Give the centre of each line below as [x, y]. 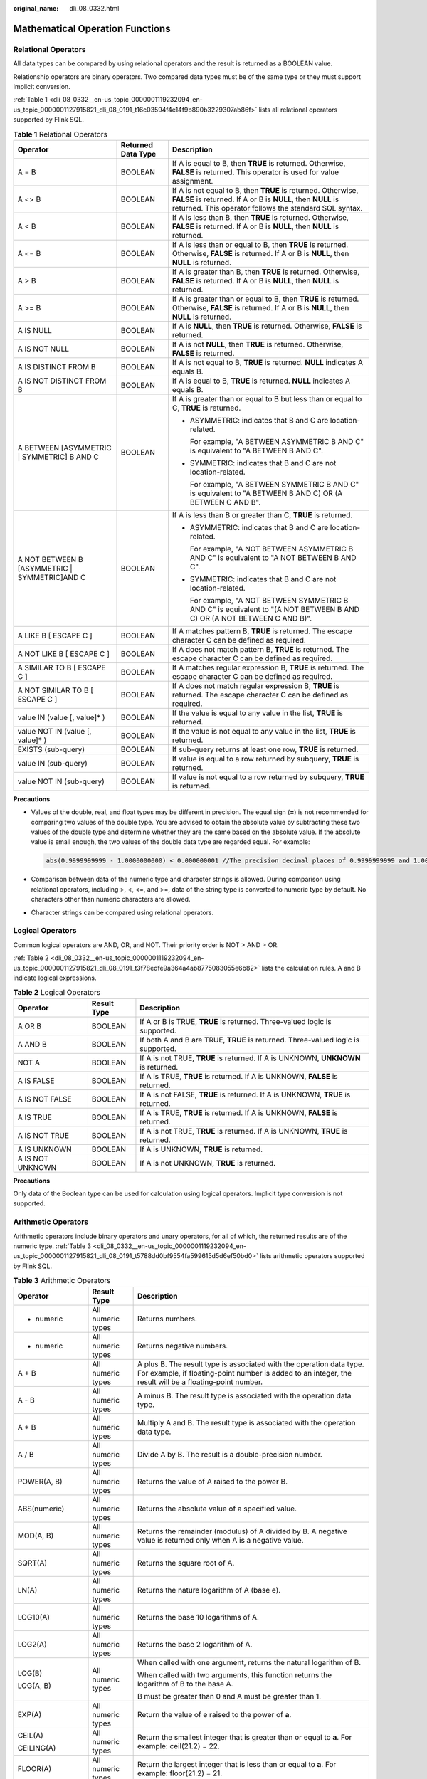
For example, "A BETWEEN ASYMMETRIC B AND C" [277, 441]
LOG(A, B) [34, 1685]
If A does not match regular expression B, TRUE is [255, 685]
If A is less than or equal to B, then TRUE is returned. [260, 244]
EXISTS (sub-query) [51, 749]
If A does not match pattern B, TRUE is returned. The [260, 649]
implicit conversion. [42, 86]
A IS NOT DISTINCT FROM [62, 381]
